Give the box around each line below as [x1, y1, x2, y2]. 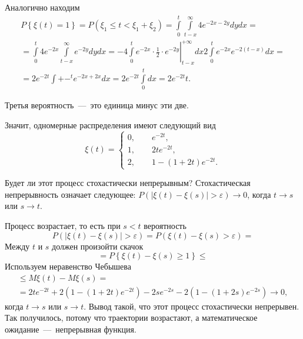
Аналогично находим [5, 1, 80, 13]
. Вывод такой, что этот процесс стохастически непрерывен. [84, 300, 299, 312]
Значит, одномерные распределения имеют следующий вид [5, 118, 216, 131]
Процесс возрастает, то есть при [5, 220, 121, 232]
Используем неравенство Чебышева [5, 260, 131, 272]
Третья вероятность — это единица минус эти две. [5, 99, 189, 111]
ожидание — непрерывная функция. [5, 323, 136, 335]
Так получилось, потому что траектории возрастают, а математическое [5, 311, 258, 324]
